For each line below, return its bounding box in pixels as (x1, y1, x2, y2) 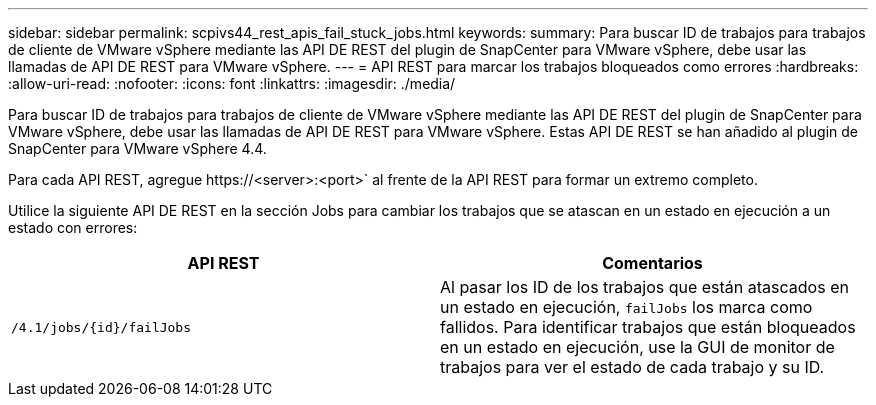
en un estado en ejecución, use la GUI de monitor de (440, 337, 835, 357)
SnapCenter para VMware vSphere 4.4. (8, 140, 267, 157)
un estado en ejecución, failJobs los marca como (440, 297, 813, 317)
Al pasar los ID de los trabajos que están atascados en (440, 277, 849, 297)
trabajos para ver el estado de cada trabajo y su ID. (440, 357, 825, 377)
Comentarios (602, 253, 703, 273)
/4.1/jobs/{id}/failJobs (11, 319, 192, 335)
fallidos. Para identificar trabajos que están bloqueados (440, 317, 856, 337)
